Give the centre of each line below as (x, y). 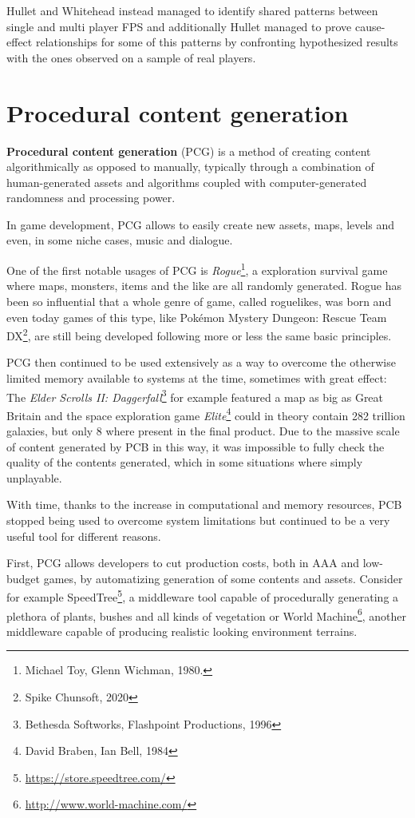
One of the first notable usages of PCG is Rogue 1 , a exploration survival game (197, 269)
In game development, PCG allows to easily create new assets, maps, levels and (201, 224)
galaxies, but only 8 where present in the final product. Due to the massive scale (203, 431)
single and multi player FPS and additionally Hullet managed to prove (179, 26)
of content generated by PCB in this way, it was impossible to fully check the (196, 446)
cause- (370, 26)
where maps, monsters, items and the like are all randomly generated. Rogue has (204, 286)
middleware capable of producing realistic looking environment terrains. (182, 631)
